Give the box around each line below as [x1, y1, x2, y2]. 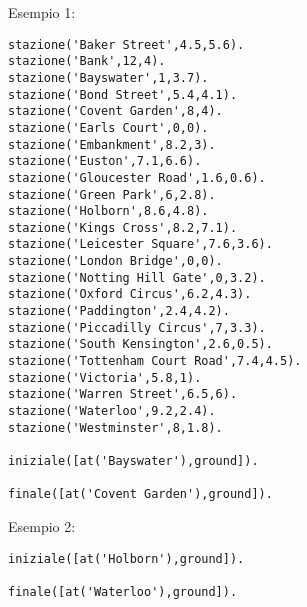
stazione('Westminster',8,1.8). [8, 420, 223, 435]
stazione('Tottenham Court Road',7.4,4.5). [8, 354, 302, 369]
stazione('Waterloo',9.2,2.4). [8, 404, 216, 419]
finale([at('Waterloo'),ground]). [8, 584, 238, 599]
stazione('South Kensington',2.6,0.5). [8, 337, 273, 352]
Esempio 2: [8, 515, 76, 536]
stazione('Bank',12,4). [8, 54, 166, 69]
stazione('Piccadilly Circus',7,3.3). [8, 320, 266, 335]
